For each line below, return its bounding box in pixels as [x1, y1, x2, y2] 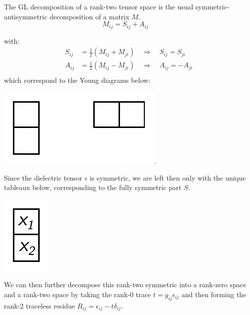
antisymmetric [4, 11, 48, 21]
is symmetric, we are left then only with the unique [90, 172, 246, 183]
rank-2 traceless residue [4, 300, 75, 311]
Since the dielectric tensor [4, 172, 83, 183]
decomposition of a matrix [49, 11, 129, 21]
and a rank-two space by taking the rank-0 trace [4, 289, 151, 299]
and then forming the [181, 289, 247, 299]
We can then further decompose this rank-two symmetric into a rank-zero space [4, 279, 247, 290]
